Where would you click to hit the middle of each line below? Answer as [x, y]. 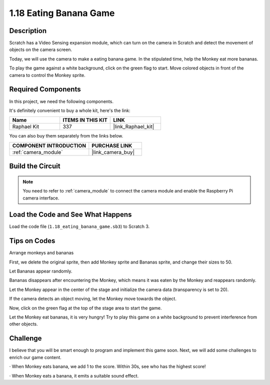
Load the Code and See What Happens [70, 215]
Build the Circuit [35, 166]
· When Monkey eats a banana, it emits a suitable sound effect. [74, 375]
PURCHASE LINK [112, 145]
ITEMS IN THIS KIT [85, 120]
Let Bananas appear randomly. [41, 271]
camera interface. [41, 198]
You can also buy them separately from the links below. [66, 136]
